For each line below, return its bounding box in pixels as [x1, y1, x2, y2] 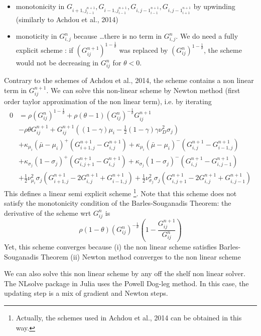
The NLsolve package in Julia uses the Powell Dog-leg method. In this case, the [4, 278, 249, 288]
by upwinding [193, 1, 235, 11]
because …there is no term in [73, 31, 162, 41]
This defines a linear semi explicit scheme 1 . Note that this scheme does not [4, 187, 237, 198]
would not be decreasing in [16, 57, 99, 68]
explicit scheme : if [16, 45, 73, 55]
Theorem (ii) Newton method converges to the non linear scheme [41, 251, 241, 262]
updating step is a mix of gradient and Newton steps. [4, 288, 168, 298]
